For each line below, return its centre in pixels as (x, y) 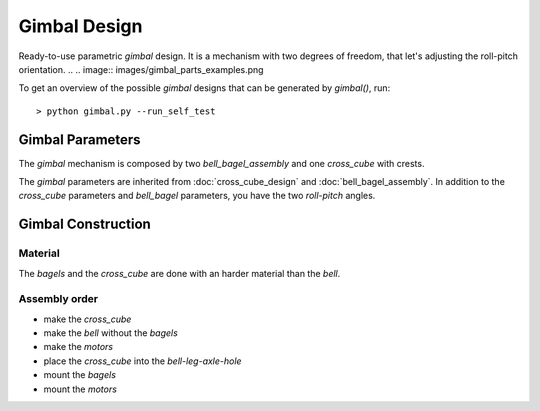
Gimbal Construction (85, 224)
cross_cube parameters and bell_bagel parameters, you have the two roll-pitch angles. (197, 196)
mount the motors (80, 389)
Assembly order (58, 299)
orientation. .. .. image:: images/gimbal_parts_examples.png (141, 69)
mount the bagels (80, 375)
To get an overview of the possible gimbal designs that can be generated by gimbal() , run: (204, 88)
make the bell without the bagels (111, 333)
